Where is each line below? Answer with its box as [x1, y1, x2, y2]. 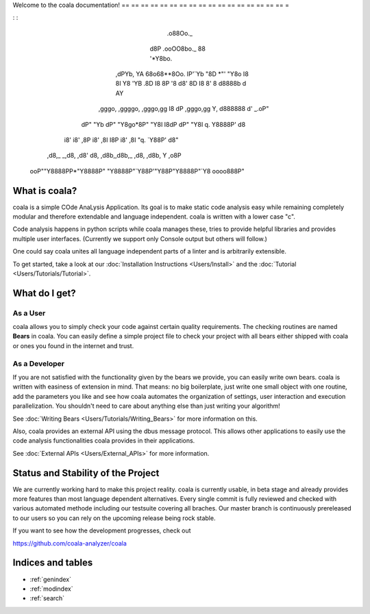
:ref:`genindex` [29, 575, 72, 583]
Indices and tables [12, 557, 93, 569]
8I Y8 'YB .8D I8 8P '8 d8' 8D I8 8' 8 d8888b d [115, 79, 247, 88]
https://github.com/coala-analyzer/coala [12, 539, 127, 548]
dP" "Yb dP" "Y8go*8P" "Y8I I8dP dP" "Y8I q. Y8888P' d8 [81, 120, 246, 128]
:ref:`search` [29, 594, 65, 602]
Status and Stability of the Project [12, 467, 160, 479]
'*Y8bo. [149, 54, 173, 62]
